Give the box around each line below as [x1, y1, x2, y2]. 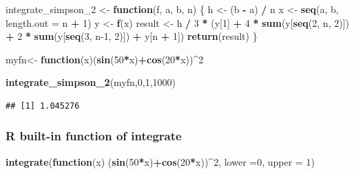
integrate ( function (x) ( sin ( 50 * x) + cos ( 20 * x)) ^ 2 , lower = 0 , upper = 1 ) [6, 154, 315, 168]
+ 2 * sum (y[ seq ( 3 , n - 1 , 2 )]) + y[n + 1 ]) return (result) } [6, 29, 258, 43]
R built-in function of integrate [6, 127, 182, 144]
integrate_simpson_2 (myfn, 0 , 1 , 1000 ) [6, 75, 176, 89]
